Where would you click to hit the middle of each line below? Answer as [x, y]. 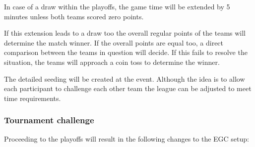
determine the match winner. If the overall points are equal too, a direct [114, 42]
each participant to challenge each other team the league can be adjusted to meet [128, 88]
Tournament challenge [49, 120]
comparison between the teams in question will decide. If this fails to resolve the [126, 52]
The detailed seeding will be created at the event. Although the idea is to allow [125, 78]
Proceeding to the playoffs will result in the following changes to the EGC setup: [127, 138]
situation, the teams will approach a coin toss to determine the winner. [112, 62]
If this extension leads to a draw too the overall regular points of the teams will [125, 33]
